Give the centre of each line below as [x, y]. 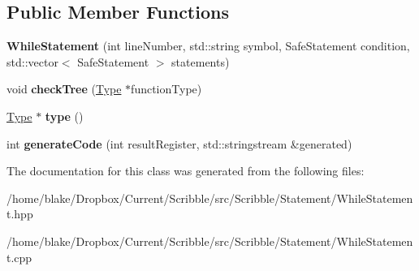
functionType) [166, 89]
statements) [201, 61]
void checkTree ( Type [64, 89]
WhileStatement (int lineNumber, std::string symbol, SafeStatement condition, [208, 46]
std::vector [32, 61]
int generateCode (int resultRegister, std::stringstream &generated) [179, 143]
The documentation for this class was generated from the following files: [186, 171]
